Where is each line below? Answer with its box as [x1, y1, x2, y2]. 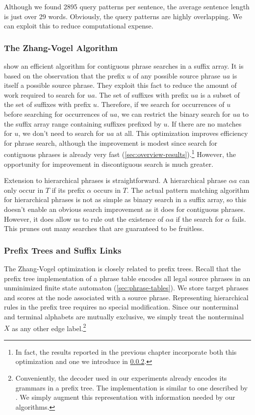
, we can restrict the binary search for [117, 108, 230, 119]
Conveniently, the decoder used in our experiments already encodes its [15, 372, 227, 383]
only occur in [4, 184, 44, 195]
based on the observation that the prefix [4, 70, 125, 80]
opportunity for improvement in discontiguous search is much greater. [4, 158, 213, 169]
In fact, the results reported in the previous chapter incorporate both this [15, 346, 237, 357]
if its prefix [51, 184, 85, 195]
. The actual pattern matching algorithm [127, 184, 250, 195]
